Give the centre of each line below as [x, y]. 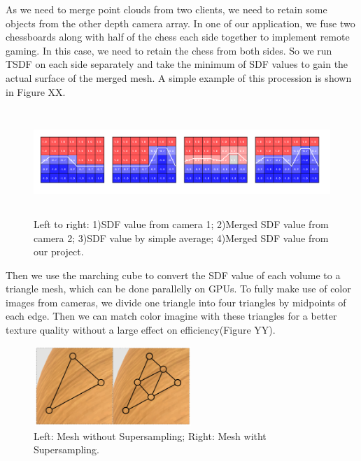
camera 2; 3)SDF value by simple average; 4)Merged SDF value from [181, 237]
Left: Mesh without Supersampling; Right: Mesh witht [150, 435]
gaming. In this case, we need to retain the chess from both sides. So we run [169, 50]
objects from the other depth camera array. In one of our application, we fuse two [180, 23]
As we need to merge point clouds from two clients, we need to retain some [167, 9]
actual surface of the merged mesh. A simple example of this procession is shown [179, 77]
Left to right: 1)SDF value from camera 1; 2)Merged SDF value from [181, 224]
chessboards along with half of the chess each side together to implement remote [178, 37]
